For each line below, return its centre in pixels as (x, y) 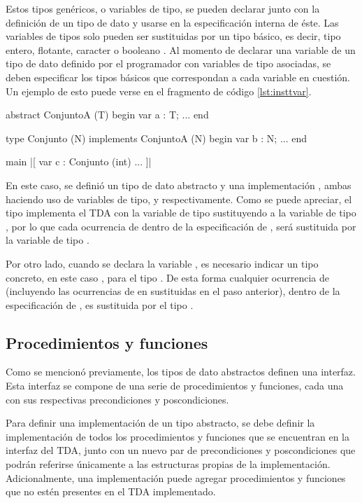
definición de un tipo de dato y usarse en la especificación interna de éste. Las (172, 22)
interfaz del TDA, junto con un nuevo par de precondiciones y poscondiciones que (181, 450)
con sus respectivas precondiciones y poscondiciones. (117, 399)
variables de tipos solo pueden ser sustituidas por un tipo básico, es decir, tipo (173, 36)
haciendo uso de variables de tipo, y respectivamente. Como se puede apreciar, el (179, 199)
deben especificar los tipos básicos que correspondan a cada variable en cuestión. (178, 77)
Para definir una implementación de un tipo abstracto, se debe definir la (160, 423)
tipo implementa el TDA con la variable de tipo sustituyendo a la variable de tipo (181, 213)
